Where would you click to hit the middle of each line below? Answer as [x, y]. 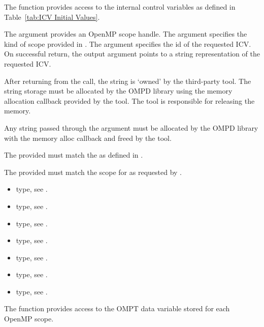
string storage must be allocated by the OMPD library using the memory [118, 91]
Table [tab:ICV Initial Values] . [52, 17]
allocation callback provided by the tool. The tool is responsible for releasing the [129, 100]
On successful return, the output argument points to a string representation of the [132, 54]
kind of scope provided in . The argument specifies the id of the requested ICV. [128, 43]
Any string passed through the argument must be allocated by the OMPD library [131, 127]
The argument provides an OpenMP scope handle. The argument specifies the [126, 34]
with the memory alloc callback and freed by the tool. [88, 138]
